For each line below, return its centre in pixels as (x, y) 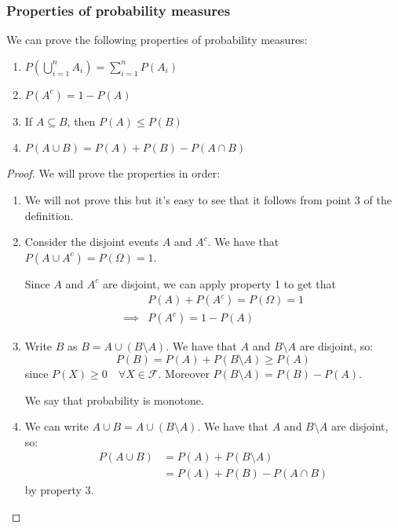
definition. (49, 215)
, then (81, 121)
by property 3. (59, 490)
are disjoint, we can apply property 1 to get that (219, 283)
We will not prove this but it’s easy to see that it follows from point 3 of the (208, 200)
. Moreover (184, 374)
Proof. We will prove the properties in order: (113, 173)
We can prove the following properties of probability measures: (157, 40)
